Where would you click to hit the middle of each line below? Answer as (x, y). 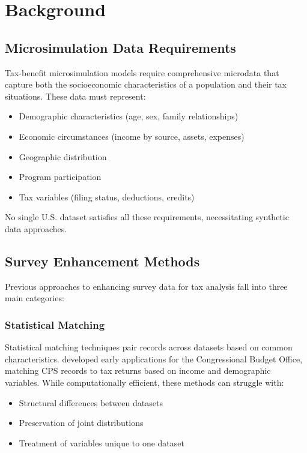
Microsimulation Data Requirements (120, 47)
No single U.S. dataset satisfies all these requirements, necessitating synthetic (147, 217)
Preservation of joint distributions (81, 423)
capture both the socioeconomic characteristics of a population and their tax (146, 84)
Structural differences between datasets (91, 402)
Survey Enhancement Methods (102, 261)
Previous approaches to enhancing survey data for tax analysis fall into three (146, 286)
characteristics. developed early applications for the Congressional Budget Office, (154, 358)
